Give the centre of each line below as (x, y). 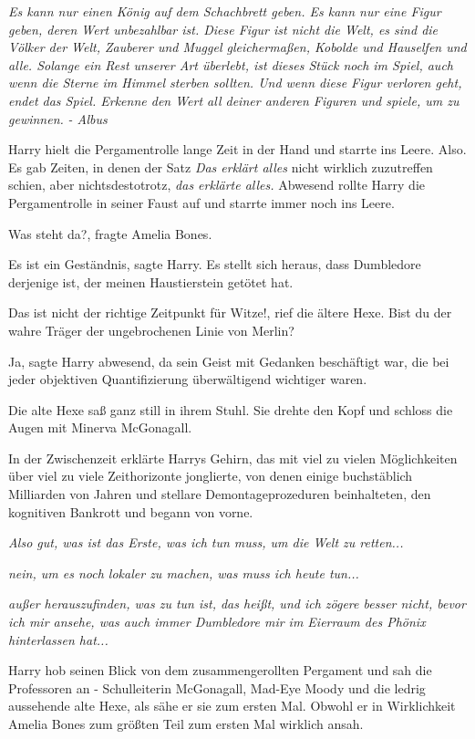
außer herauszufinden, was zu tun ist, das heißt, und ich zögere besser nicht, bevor (237, 604)
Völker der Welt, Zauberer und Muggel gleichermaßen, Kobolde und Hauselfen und (237, 47)
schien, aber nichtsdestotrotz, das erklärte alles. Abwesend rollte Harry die (217, 185)
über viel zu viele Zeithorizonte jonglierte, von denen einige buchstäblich (211, 476)
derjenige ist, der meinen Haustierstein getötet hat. (151, 281)
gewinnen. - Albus (58, 118)
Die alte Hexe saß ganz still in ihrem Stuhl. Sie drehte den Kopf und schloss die (231, 409)
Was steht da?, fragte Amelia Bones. (110, 233)
